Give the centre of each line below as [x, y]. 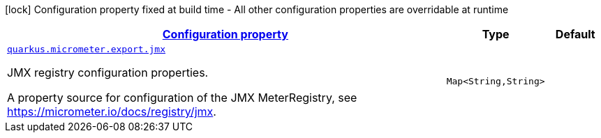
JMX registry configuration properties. [108, 72]
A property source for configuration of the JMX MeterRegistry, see [182, 98]
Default [575, 34]
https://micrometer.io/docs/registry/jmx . [112, 112]
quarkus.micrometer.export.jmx [86, 49]
